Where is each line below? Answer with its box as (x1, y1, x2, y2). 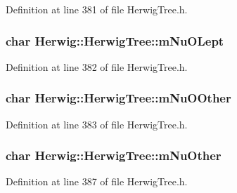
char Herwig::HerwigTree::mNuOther (6, 147, 222, 164)
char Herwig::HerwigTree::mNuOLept (6, 32, 224, 49)
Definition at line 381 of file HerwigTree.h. (6, 2, 188, 16)
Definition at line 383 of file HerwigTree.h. (6, 117, 188, 131)
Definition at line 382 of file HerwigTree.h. (6, 59, 188, 74)
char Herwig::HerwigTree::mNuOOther (6, 89, 231, 107)
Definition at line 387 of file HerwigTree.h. (6, 174, 188, 189)
